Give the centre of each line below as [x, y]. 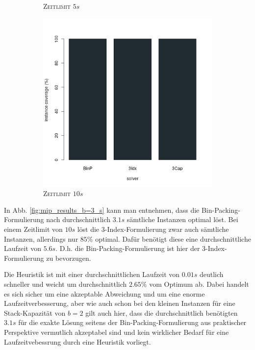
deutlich [211, 274]
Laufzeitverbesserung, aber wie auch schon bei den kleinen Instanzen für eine [120, 303]
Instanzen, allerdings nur [41, 238]
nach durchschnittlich [78, 219]
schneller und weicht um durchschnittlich [65, 284]
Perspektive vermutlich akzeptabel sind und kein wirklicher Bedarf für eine [116, 332]
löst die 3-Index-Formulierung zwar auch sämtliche [153, 229]
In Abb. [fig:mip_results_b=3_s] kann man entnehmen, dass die [102, 210]
